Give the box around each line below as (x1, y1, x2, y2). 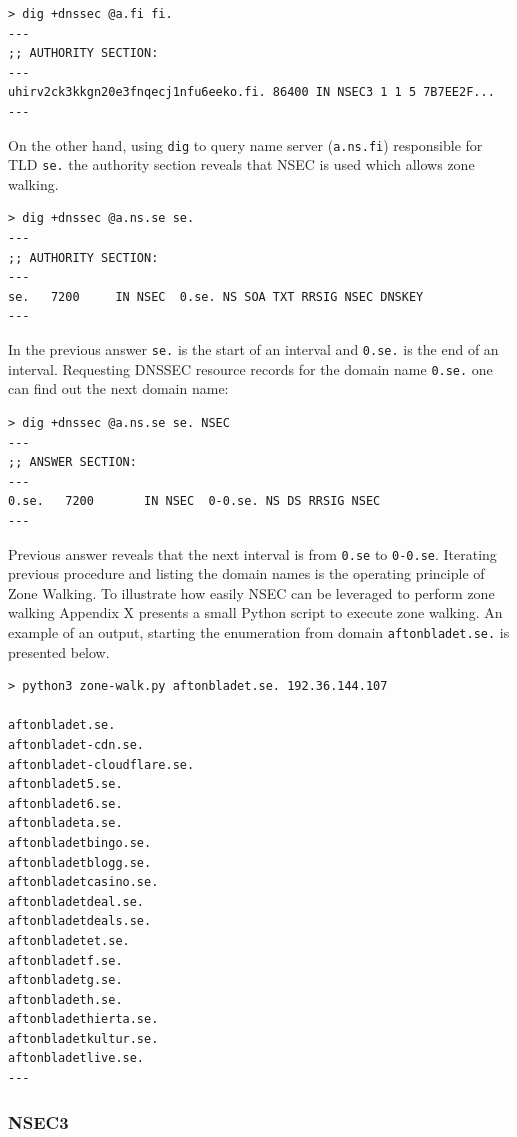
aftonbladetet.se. (8, 933, 130, 948)
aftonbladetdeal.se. (8, 894, 145, 909)
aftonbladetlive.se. (8, 1051, 145, 1066)
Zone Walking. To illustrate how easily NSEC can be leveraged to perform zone (8, 582, 495, 603)
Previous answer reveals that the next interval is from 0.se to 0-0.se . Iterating (8, 543, 497, 564)
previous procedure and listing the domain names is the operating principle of (8, 563, 485, 584)
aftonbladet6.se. (8, 796, 123, 811)
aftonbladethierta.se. (8, 1012, 159, 1027)
